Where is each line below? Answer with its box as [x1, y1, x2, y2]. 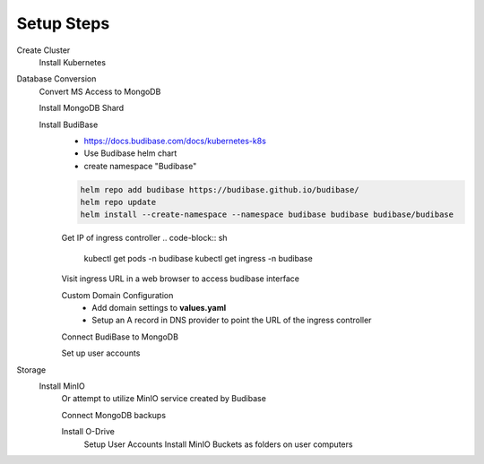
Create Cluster [16, 45, 71, 56]
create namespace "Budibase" [83, 160, 197, 171]
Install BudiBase [39, 119, 99, 130]
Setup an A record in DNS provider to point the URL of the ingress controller [91, 314, 372, 326]
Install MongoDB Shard [39, 103, 125, 114]
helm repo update [80, 197, 157, 208]
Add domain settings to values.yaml [91, 302, 227, 313]
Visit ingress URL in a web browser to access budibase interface [61, 273, 300, 284]
